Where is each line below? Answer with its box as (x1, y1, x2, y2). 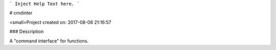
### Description (9, 28, 44, 35)
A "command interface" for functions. (9, 38, 89, 44)
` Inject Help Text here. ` (9, 1, 80, 7)
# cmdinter (9, 10, 33, 16)
